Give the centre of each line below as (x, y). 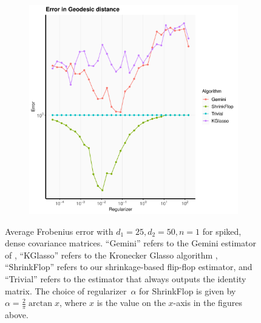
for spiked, (222, 231)
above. (17, 314)
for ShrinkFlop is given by (188, 290)
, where (73, 303)
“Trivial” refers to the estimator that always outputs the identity (126, 278)
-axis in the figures (208, 303)
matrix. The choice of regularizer (66, 290)
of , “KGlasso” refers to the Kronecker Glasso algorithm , (111, 255)
